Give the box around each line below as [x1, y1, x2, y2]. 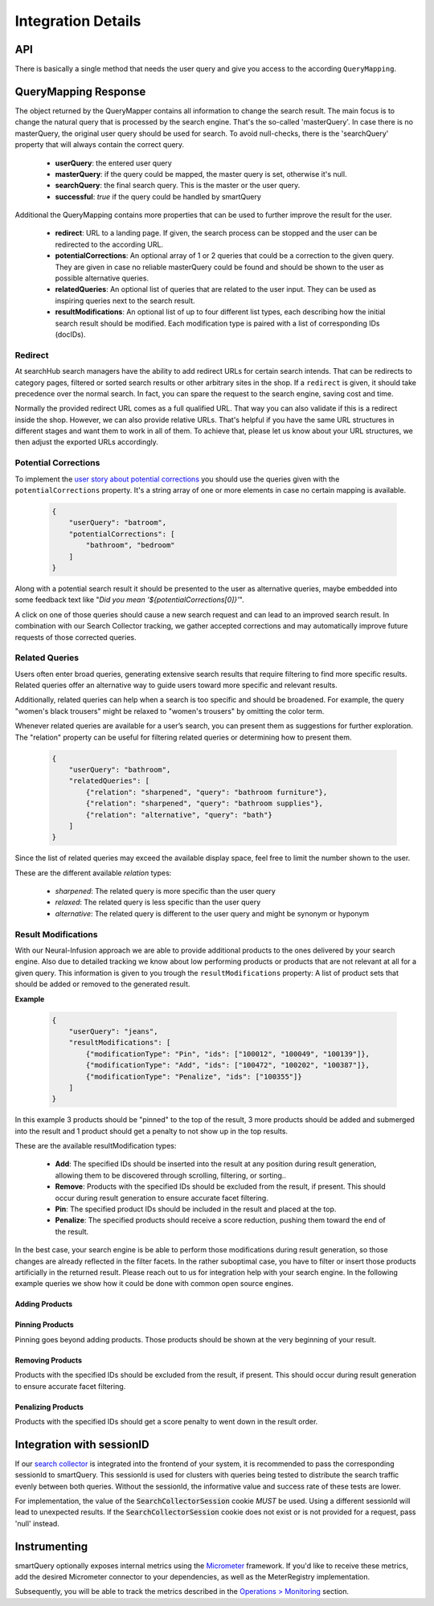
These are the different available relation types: [14, 868, 172, 878]
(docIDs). [55, 330, 86, 339]
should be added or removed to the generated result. [14, 979, 190, 989]
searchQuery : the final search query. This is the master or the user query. [55, 181, 301, 191]
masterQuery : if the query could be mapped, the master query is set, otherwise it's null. [55, 169, 347, 178]
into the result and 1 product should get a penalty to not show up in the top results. [14, 1126, 289, 1136]
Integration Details [14, 12, 141, 30]
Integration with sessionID [14, 1437, 149, 1451]
